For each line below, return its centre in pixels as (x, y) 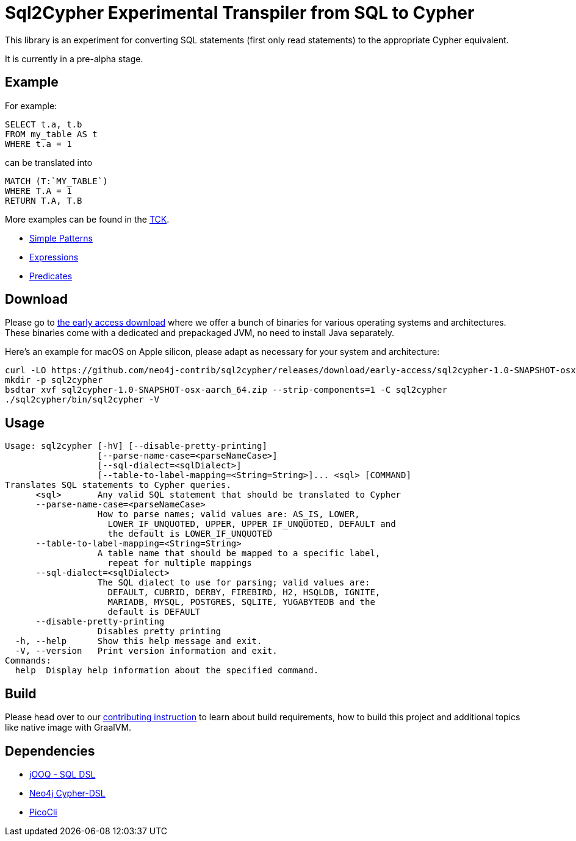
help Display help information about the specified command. (167, 671)
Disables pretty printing (159, 632)
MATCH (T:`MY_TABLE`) (56, 181)
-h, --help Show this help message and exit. (139, 641)
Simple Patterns (61, 238)
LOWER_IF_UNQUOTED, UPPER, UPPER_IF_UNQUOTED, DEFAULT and (252, 524)
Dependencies (50, 751)
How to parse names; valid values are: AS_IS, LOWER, (229, 514)
